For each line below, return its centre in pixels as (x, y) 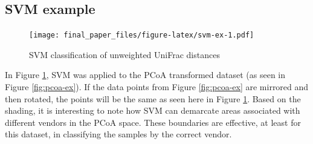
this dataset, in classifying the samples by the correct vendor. (118, 134)
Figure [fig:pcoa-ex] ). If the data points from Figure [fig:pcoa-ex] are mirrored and (157, 87)
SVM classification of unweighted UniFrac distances (124, 54)
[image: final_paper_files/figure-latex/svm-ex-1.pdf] (142, 35)
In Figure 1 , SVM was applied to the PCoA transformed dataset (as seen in (145, 75)
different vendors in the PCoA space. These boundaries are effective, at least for (153, 122)
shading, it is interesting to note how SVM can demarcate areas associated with (153, 110)
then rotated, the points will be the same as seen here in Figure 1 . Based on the (153, 98)
